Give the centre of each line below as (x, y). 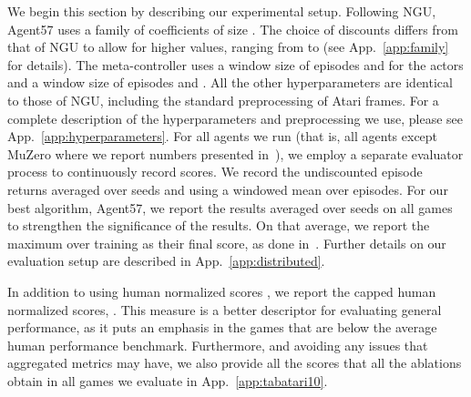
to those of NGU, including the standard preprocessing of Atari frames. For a (223, 100)
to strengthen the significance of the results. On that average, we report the (219, 225)
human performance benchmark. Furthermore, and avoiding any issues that (218, 345)
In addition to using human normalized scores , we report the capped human (222, 291)
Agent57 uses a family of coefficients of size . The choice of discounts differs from (233, 29)
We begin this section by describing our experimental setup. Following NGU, (222, 11)
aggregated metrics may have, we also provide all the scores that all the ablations (235, 363)
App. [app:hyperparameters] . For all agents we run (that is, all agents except (223, 136)
